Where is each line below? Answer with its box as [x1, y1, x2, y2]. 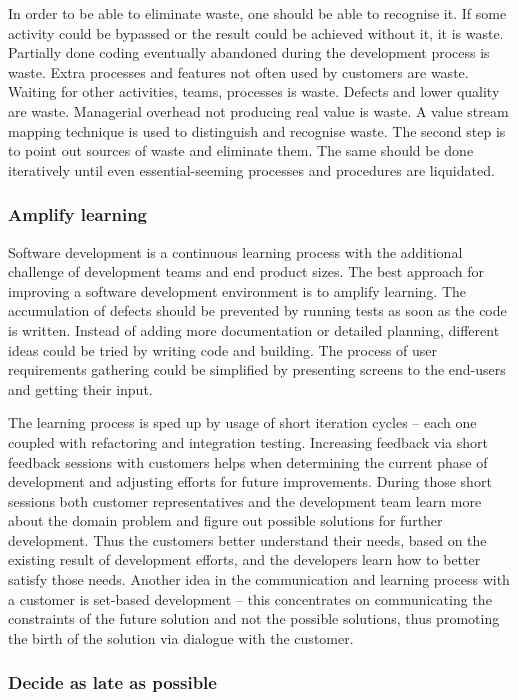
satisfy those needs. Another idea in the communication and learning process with [8, 569, 510, 590]
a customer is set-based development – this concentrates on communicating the [8, 588, 492, 609]
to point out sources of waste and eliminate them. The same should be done [8, 140, 474, 161]
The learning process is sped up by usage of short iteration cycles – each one [8, 412, 477, 433]
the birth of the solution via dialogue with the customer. [8, 627, 354, 648]
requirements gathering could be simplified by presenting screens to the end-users [8, 359, 506, 380]
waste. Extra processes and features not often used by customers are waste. [8, 61, 469, 82]
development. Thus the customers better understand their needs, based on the [8, 529, 487, 550]
